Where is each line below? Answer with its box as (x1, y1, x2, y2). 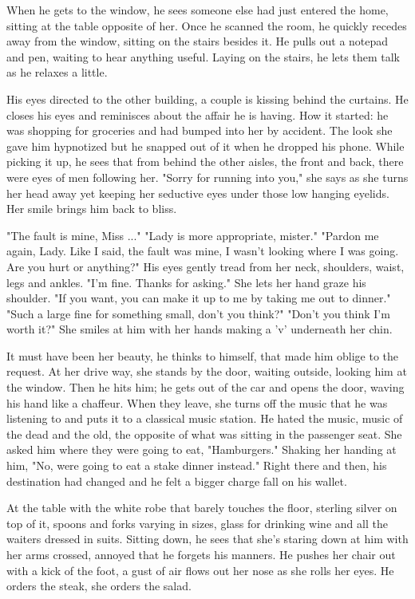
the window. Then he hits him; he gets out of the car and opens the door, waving (6, 379, 405, 396)
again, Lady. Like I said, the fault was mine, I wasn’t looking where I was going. (6, 242, 399, 259)
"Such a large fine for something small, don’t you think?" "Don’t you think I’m (6, 305, 390, 321)
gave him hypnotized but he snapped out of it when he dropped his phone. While (6, 137, 405, 154)
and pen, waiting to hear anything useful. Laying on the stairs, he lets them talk (6, 48, 400, 65)
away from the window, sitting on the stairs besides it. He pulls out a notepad (6, 33, 389, 49)
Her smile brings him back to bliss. (6, 200, 177, 217)
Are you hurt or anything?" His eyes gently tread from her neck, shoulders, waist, (6, 258, 405, 274)
